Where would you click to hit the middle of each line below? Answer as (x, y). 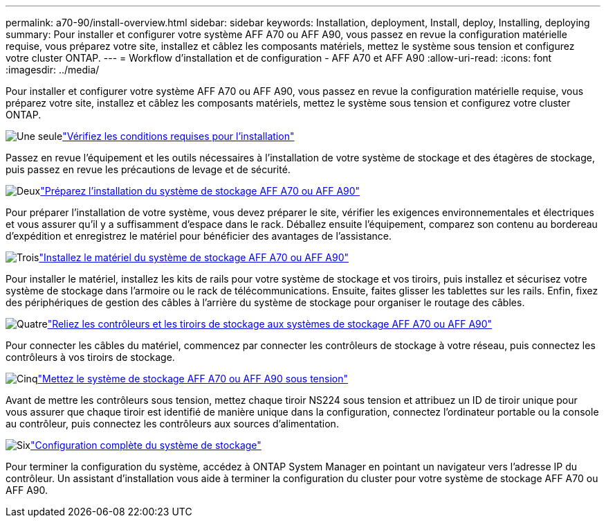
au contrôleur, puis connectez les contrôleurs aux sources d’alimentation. (172, 424)
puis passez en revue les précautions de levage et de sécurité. (148, 169)
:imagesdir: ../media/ (53, 70)
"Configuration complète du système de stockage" (146, 445)
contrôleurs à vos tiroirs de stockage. (90, 357)
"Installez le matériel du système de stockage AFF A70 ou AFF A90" (194, 257)
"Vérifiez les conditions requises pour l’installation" (178, 136)
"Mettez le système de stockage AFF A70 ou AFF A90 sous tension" (193, 379)
